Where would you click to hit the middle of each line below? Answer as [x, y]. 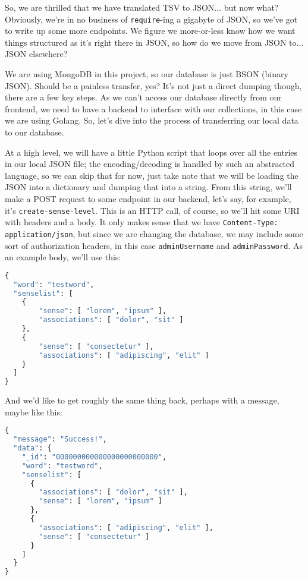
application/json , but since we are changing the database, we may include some [154, 233]
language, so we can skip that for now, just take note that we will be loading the [152, 175]
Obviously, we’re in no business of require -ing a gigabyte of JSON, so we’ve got [151, 19]
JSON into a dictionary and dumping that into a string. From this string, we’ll [148, 187]
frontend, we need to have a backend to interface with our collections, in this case [153, 108]
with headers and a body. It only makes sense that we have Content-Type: [142, 222]
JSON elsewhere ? [36, 54]
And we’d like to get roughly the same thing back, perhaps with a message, [142, 400]
